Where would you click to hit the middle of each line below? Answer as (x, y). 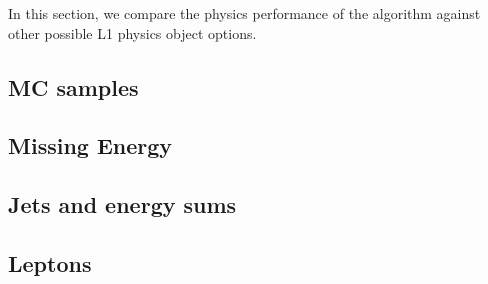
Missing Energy (90, 145)
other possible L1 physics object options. (132, 32)
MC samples (73, 86)
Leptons (50, 262)
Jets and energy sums (122, 204)
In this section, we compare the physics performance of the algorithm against (244, 13)
